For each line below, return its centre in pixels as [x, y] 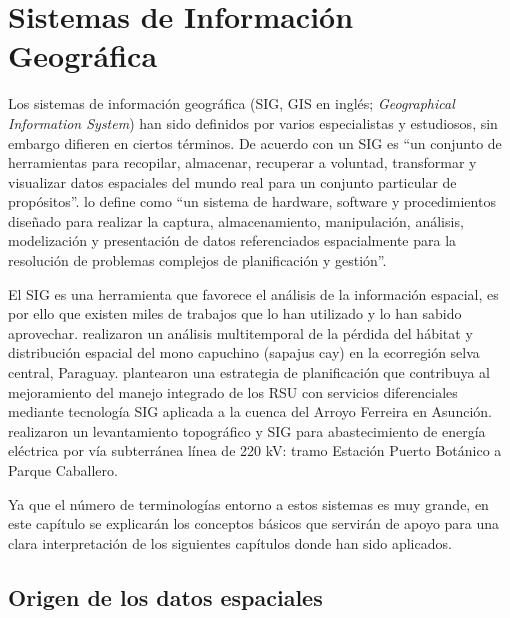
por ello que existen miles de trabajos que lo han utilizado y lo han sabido [235, 313]
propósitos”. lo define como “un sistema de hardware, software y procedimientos [252, 201]
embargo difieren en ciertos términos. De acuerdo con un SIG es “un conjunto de [255, 142]
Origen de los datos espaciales [165, 596]
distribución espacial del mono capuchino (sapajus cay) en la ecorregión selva [244, 352]
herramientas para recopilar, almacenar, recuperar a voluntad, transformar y [242, 162]
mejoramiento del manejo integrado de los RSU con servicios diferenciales [233, 391]
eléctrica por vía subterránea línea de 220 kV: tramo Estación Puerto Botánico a [255, 450]
